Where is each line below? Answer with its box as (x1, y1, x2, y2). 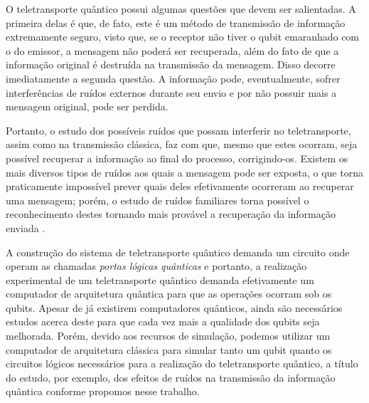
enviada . (6, 220, 46, 235)
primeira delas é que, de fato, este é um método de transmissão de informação (6, 15, 346, 30)
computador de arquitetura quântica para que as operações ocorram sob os (6, 286, 332, 301)
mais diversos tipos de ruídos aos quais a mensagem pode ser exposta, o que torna (6, 164, 363, 179)
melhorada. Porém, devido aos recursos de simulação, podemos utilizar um (6, 328, 331, 343)
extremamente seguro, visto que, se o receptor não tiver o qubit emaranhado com (6, 29, 360, 44)
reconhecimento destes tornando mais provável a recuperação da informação (6, 206, 336, 221)
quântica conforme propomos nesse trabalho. (6, 384, 200, 399)
